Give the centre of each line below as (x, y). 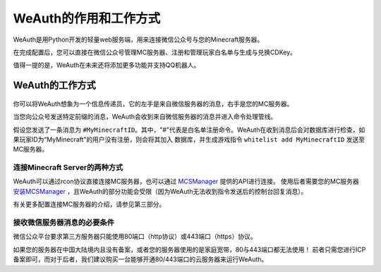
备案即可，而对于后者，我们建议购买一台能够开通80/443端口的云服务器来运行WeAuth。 (140, 259)
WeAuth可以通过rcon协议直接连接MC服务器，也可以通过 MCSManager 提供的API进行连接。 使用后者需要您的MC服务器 (186, 181)
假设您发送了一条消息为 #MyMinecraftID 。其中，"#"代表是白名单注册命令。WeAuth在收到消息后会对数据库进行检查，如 (189, 130)
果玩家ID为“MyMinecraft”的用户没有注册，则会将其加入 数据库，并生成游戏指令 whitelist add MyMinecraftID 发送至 (189, 139)
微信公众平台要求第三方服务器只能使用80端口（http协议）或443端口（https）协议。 (135, 237)
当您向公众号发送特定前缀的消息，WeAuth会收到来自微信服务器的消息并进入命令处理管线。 (145, 117)
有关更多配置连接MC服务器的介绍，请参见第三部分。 (89, 204)
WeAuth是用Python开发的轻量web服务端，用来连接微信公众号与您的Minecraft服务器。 (138, 39)
